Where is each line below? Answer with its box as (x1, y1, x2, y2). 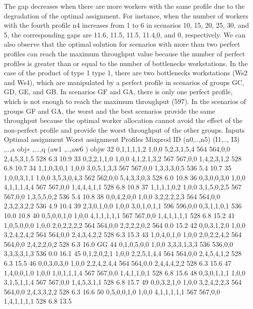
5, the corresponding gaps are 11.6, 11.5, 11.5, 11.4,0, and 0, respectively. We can (4, 29, 246, 39)
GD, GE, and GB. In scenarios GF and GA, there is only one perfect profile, (4, 86, 233, 97)
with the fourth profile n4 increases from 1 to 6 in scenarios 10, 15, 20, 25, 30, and (4, 20, 249, 30)
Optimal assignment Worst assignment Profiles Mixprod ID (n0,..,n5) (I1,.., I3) (4, 134, 240, 144)
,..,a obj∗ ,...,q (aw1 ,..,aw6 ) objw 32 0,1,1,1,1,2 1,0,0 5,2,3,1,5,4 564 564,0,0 (4, 143, 230, 154)
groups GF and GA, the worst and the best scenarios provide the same (4, 105, 216, 116)
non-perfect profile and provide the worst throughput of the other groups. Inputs (4, 124, 245, 135)
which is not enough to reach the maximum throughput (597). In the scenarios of (4, 96, 246, 106)
